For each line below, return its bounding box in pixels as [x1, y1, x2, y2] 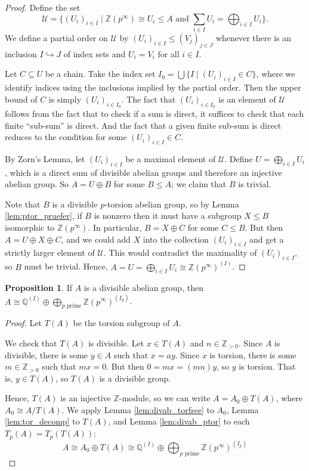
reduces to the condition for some [5, 131, 127, 143]
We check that [5, 336, 57, 349]
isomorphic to [5, 221, 55, 234]
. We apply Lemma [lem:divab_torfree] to [61, 403, 214, 416]
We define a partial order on [5, 31, 108, 44]
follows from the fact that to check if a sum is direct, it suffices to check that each [5, 107, 304, 119]
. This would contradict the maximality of [103, 246, 257, 259]
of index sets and [63, 47, 126, 60]
